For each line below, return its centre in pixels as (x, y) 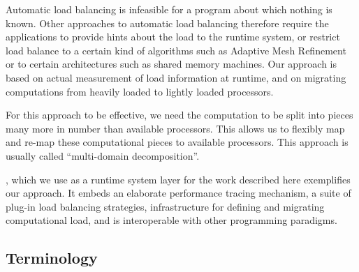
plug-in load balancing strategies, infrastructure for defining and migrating (165, 206)
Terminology (52, 258)
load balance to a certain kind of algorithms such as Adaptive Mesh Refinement (176, 50)
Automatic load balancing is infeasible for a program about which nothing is (169, 9)
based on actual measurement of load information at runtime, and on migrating (176, 77)
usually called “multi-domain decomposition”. (103, 155)
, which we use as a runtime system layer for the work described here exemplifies (178, 179)
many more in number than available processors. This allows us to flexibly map (175, 128)
